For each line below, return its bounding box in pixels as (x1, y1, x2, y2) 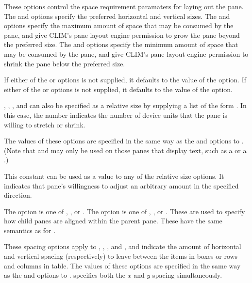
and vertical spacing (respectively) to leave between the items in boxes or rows (4, 251, 238, 261)
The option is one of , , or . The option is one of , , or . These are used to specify (4, 206, 245, 216)
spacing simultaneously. (152, 270, 222, 280)
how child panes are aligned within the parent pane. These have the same (4, 216, 222, 226)
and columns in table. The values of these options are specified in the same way (4, 260, 241, 270)
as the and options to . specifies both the (4, 270, 125, 280)
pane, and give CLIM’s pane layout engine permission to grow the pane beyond (4, 30, 240, 40)
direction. (4, 190, 32, 200)
